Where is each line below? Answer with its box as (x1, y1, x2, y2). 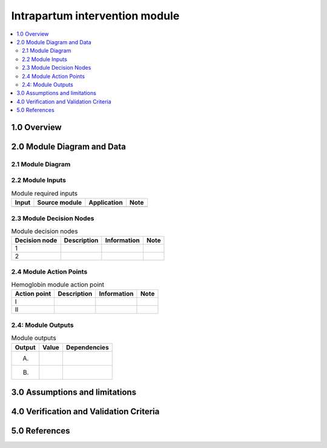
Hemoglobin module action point (11, 280, 105, 289)
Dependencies (65, 343, 109, 351)
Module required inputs (11, 189, 78, 197)
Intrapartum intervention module (11, 9, 180, 22)
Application (88, 199, 124, 207)
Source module (37, 199, 82, 207)
